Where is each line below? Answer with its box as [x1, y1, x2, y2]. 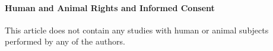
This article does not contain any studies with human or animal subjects [5, 23, 269, 36]
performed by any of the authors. [5, 35, 125, 47]
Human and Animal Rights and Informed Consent [5, 1, 215, 13]
